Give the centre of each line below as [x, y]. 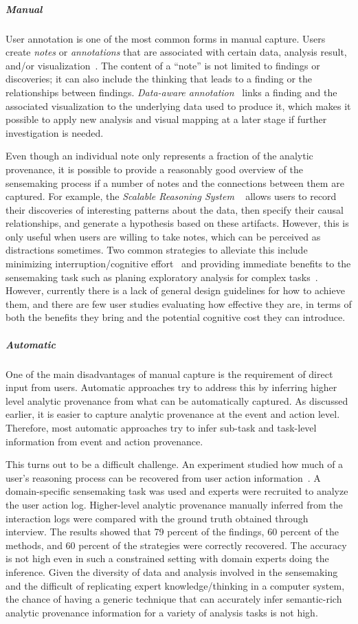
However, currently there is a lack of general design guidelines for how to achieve [175, 290]
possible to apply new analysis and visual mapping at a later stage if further [166, 119]
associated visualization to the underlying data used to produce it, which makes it [178, 105]
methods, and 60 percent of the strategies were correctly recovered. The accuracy [176, 545]
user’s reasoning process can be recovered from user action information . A [163, 477]
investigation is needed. [55, 132]
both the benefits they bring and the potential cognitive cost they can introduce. [176, 317]
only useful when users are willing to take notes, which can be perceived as [163, 236]
